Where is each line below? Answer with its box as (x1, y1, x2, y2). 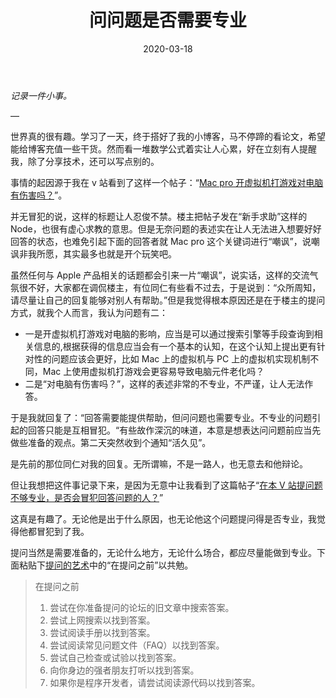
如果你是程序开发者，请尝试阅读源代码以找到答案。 (49, 676, 261, 688)
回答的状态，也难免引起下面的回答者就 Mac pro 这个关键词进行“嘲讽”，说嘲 (10, 235, 320, 247)
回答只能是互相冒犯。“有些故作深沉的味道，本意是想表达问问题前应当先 (27, 424, 322, 436)
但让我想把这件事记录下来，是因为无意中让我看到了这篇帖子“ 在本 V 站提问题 (10, 479, 323, 491)
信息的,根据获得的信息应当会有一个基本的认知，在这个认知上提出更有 (33, 340, 317, 352)
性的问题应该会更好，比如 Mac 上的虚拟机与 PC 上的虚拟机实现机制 (33, 352, 311, 365)
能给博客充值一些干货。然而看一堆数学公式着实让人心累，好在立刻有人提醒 (10, 142, 317, 155)
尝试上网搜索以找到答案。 (49, 614, 156, 626)
